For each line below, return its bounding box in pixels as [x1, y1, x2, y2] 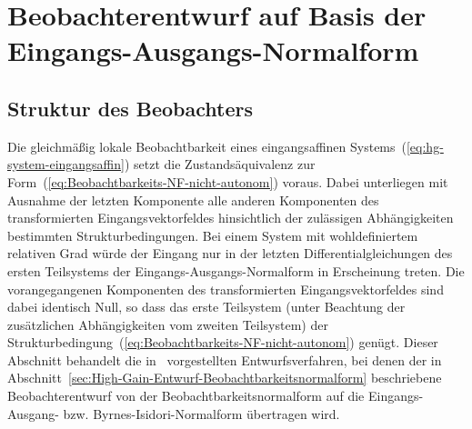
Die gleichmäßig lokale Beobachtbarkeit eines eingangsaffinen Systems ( [7, 136, 407, 155]
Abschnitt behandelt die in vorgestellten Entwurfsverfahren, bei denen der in [7, 350, 442, 369]
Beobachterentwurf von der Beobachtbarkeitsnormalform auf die [7, 386, 365, 405]
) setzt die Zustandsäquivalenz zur [124, 155, 316, 174]
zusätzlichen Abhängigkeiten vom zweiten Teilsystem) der [7, 314, 328, 334]
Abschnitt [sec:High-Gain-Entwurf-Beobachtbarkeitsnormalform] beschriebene [7, 368, 442, 387]
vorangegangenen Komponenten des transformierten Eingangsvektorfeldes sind [7, 279, 444, 298]
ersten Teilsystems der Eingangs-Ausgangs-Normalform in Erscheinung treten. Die [7, 261, 465, 280]
